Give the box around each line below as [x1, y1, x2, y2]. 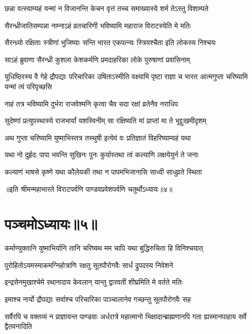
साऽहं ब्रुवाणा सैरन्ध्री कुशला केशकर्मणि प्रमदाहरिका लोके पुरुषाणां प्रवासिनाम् [5, 54, 190, 64]
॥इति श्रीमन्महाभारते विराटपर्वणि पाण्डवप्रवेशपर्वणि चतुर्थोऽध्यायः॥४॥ [5, 183, 173, 194]
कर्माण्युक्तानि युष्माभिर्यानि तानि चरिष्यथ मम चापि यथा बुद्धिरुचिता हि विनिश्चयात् [5, 243, 203, 253]
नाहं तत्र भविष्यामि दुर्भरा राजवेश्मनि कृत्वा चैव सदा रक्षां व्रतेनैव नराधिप [5, 98, 178, 109]
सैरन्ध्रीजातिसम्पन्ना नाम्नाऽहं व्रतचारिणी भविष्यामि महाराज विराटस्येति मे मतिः [5, 20, 191, 30]
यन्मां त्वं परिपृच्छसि [5, 81, 52, 91]
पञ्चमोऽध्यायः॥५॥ [5, 213, 98, 234]
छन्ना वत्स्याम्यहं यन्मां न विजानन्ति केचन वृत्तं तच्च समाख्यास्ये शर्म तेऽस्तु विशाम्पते [5, 3, 209, 13]
